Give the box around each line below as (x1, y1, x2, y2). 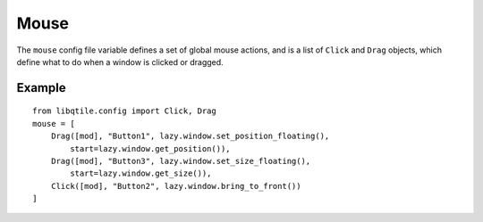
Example (16, 80, 66, 95)
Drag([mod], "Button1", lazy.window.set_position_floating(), (50, 131, 330, 142)
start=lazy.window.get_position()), (70, 144, 232, 153)
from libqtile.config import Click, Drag (32, 106, 216, 116)
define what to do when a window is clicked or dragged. (16, 56, 224, 67)
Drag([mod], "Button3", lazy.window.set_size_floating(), (50, 156, 311, 166)
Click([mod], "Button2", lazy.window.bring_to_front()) (50, 181, 301, 191)
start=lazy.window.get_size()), (70, 169, 212, 178)
